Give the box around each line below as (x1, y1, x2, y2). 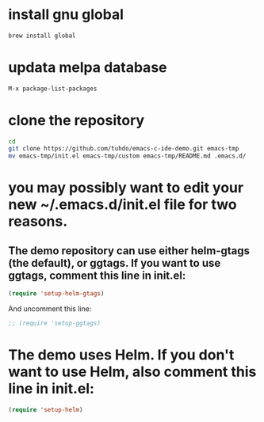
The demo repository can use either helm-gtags (8, 244, 251, 257)
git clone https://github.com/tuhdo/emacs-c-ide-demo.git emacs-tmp (8, 145, 239, 153)
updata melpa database (8, 59, 167, 76)
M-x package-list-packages (8, 85, 98, 93)
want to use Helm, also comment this (8, 363, 257, 381)
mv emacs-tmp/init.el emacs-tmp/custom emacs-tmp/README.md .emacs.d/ (8, 152, 247, 160)
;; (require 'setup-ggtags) (8, 319, 101, 328)
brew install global (8, 32, 77, 40)
